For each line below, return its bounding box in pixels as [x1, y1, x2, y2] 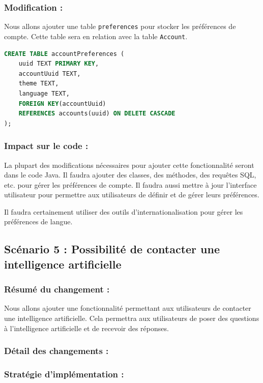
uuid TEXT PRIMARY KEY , [18, 60, 99, 68]
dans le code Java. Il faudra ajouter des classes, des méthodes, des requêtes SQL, [4, 169, 256, 180]
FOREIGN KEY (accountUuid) [18, 100, 106, 107]
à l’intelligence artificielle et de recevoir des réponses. [4, 322, 169, 333]
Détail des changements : [4, 344, 109, 357]
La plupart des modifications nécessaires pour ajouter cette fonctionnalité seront [4, 159, 254, 170]
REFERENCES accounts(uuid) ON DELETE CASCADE [18, 110, 176, 117]
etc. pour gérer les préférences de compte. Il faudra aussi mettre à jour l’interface [4, 179, 257, 190]
